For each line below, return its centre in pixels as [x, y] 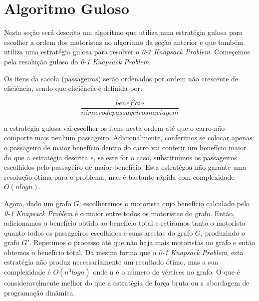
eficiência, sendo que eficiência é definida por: [73, 88]
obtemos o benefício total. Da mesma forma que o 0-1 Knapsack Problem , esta [124, 252]
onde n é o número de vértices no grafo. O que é [166, 272]
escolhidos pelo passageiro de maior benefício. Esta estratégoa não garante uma [125, 167]
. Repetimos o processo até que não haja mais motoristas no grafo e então [142, 242]
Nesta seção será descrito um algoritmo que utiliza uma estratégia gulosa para [124, 32]
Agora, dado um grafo [38, 203]
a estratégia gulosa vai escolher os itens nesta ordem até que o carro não [115, 128]
